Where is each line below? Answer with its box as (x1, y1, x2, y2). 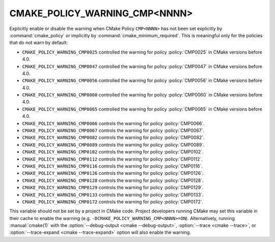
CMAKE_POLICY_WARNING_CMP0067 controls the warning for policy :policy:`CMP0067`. (22, 127, 205, 133)
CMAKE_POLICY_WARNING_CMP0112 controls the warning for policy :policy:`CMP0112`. (22, 156, 203, 162)
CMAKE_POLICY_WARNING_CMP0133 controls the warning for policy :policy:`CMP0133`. (22, 192, 204, 198)
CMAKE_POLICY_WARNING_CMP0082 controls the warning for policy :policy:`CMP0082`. (22, 135, 205, 141)
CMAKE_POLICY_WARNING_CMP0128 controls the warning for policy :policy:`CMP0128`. (22, 177, 204, 183)
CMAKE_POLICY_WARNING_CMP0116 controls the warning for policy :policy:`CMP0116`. (22, 163, 203, 169)
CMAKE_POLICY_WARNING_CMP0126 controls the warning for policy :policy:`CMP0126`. (22, 170, 204, 176)
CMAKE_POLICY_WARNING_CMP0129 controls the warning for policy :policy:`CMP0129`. (22, 184, 204, 191)
